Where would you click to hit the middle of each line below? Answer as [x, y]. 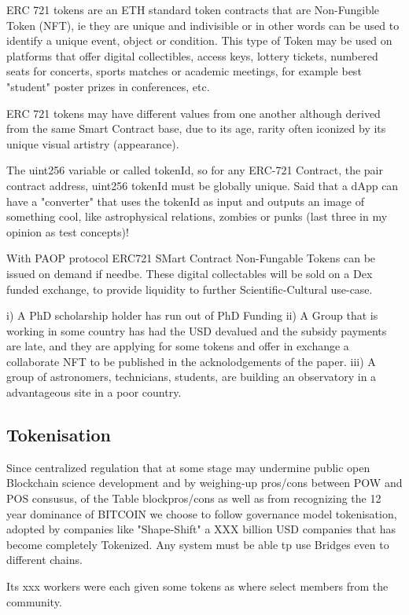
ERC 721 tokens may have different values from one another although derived [193, 113]
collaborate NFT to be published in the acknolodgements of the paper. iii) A [191, 361]
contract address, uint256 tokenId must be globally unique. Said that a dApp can [203, 185]
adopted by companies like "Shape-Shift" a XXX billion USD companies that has [201, 529]
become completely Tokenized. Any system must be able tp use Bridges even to [198, 544]
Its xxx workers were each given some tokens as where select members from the [197, 586]
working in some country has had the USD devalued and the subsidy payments [197, 330]
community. [34, 601]
